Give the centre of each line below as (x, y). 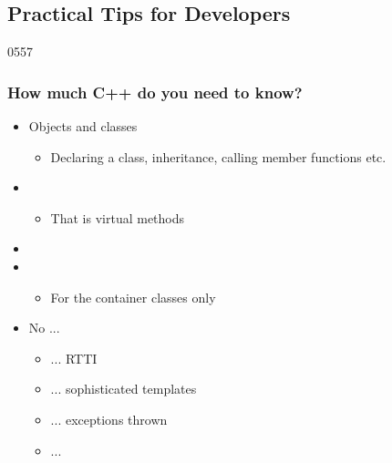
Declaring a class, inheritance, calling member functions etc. (218, 156)
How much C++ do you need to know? (155, 92)
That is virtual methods (118, 217)
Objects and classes (83, 126)
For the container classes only (133, 297)
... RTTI (74, 358)
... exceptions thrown (109, 419)
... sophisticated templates (124, 389)
